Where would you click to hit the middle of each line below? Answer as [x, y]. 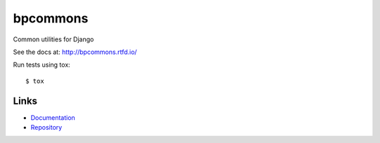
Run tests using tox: [42, 65]
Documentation [53, 117]
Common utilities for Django [53, 39]
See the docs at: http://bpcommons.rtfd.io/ [75, 52]
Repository [46, 128]
